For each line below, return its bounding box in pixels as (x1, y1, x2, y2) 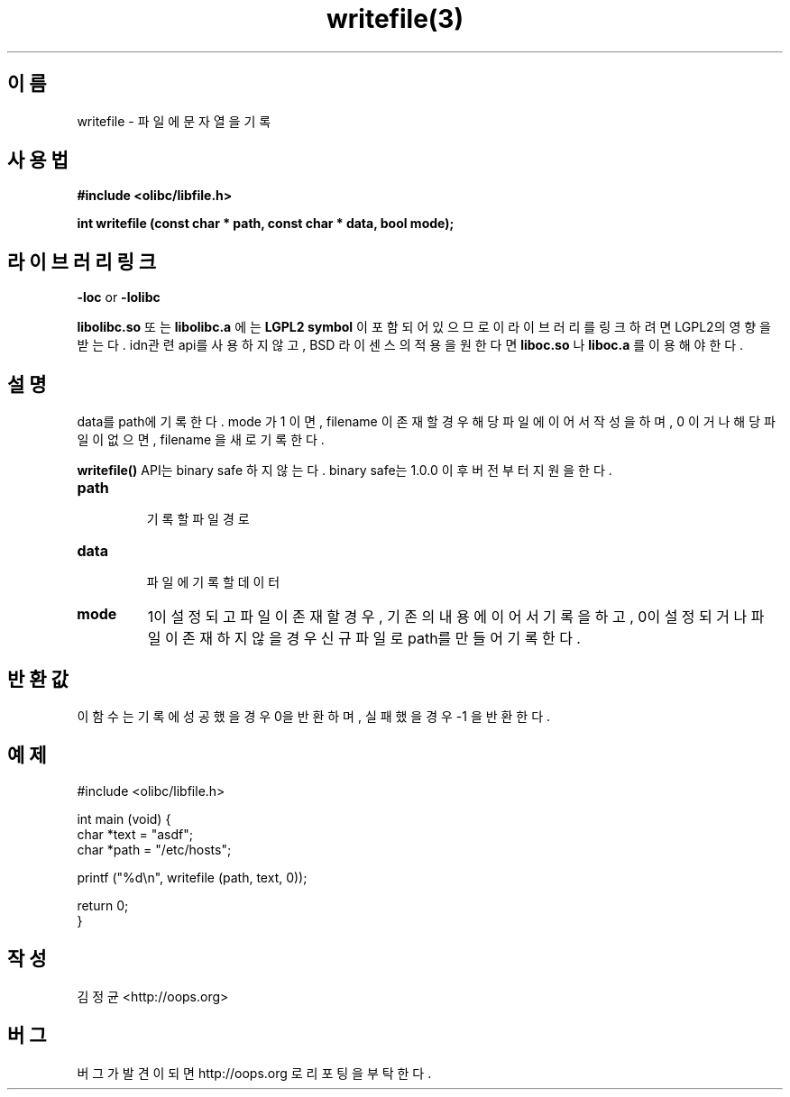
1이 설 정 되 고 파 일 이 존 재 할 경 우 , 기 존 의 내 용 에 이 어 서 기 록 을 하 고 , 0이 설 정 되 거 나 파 (147, 608, 765, 626)
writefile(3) (326, 4, 464, 34)
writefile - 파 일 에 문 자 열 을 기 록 (77, 113, 271, 129)
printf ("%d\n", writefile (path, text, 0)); (77, 869, 308, 885)
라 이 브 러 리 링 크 (7, 250, 157, 273)
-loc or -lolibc (77, 289, 161, 306)
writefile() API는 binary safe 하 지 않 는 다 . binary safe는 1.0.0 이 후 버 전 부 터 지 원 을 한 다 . (77, 462, 612, 479)
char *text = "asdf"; (77, 826, 193, 842)
